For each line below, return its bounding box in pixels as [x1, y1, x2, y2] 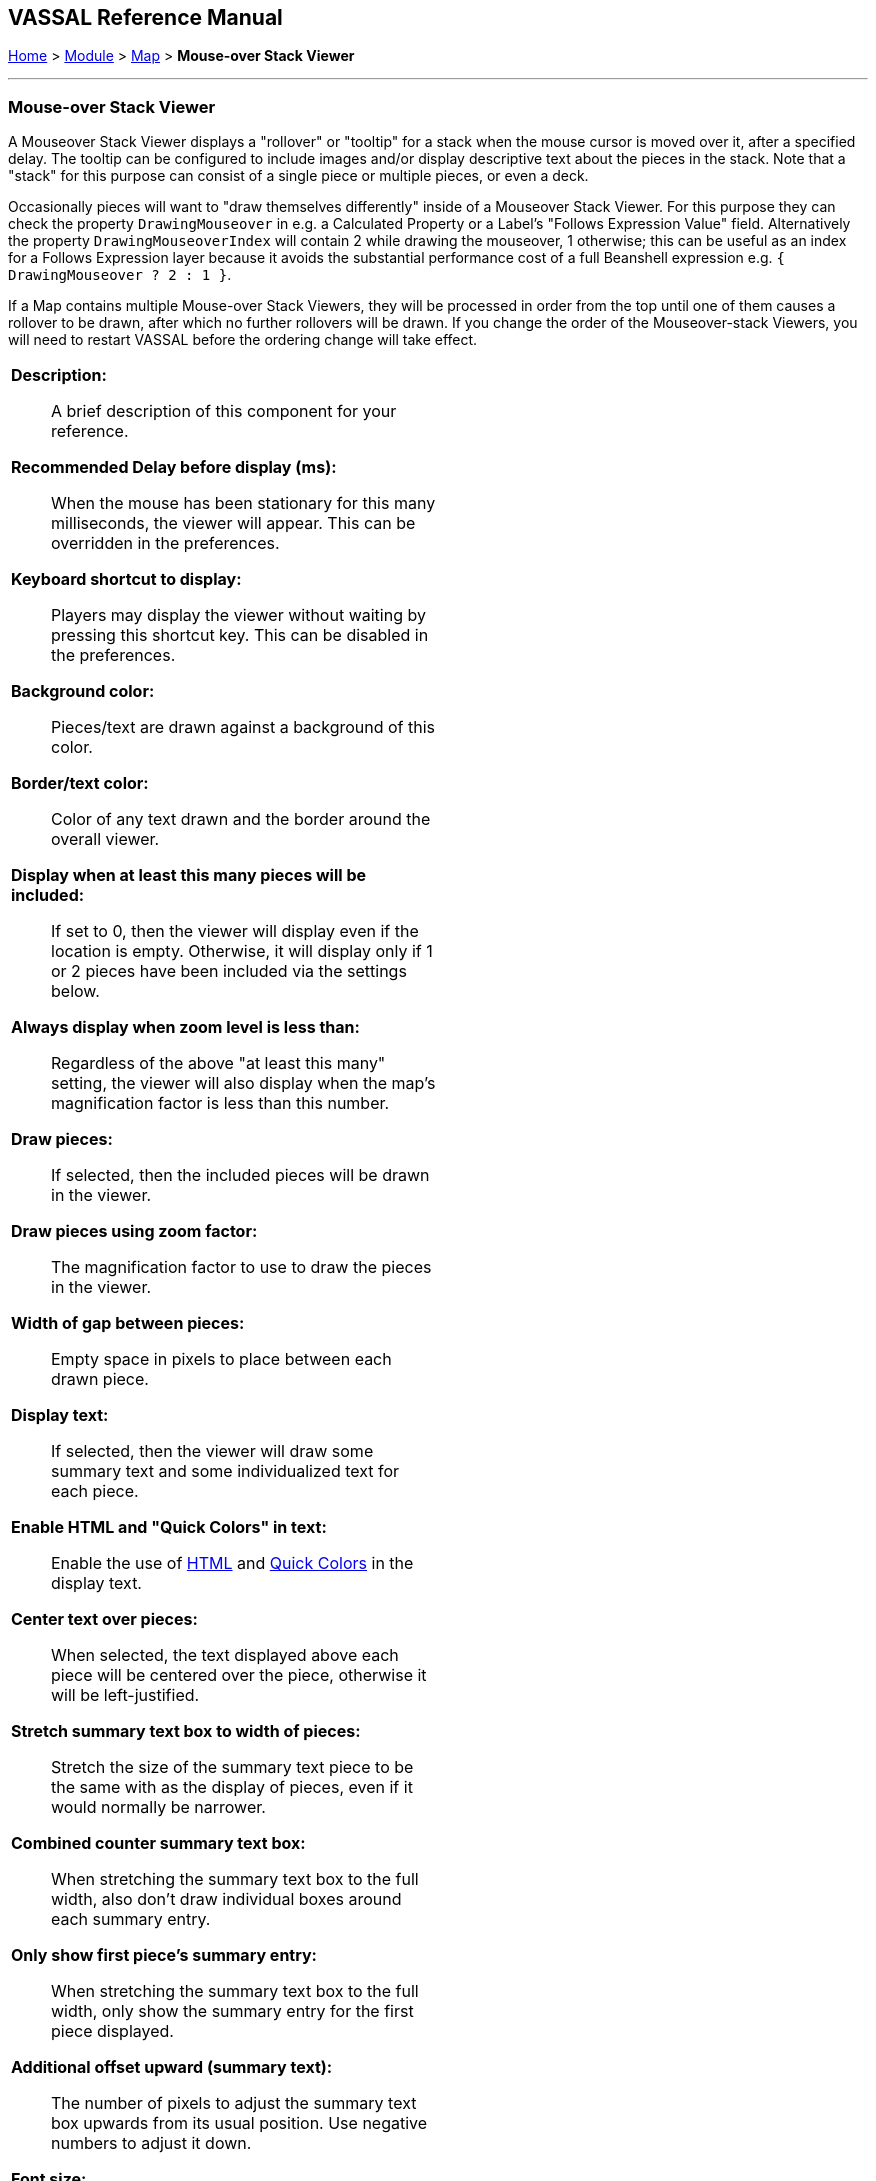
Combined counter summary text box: [11, 1833, 306, 1854]
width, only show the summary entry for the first [51, 2001, 414, 2022]
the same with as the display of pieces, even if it [51, 1777, 413, 1798]
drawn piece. [51, 1369, 149, 1390]
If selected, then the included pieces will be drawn [51, 1165, 430, 1186]
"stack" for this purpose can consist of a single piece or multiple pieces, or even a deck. [8, 167, 589, 185]
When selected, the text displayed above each [51, 1645, 399, 1666]
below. [51, 981, 100, 1002]
